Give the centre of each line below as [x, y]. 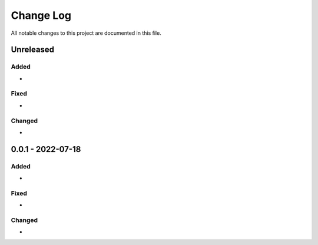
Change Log [41, 15]
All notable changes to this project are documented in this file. [86, 33]
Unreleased [33, 50]
